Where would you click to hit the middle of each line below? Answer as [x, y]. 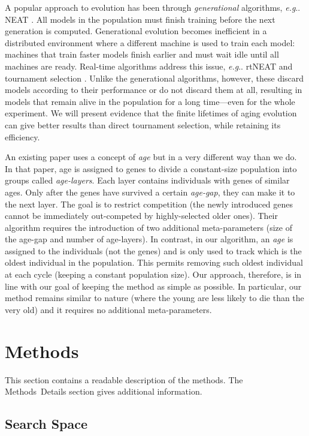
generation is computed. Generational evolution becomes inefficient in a [136, 31]
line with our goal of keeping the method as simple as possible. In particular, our [153, 286]
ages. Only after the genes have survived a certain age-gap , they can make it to [150, 192]
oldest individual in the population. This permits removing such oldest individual [154, 262]
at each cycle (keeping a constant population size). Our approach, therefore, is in [153, 274]
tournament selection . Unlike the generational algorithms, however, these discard [154, 78]
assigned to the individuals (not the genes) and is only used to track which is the [153, 250]
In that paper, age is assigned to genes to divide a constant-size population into [151, 168]
